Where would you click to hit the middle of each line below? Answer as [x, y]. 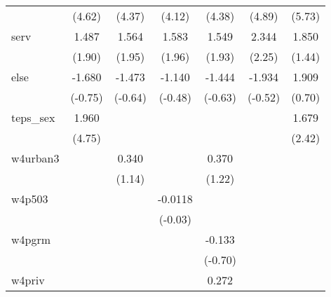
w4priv [28, 280]
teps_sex [33, 117]
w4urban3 [35, 158]
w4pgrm [31, 239]
